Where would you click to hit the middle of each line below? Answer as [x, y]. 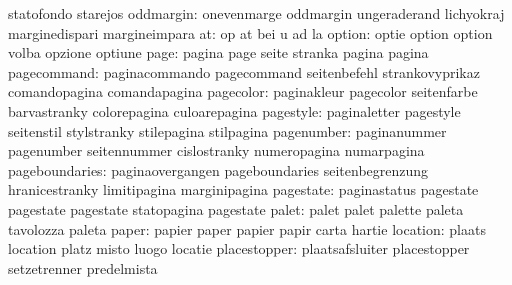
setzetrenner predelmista [83, 267]
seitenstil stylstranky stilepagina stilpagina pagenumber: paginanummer [227, 130]
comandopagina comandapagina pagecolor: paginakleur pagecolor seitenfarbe [243, 91]
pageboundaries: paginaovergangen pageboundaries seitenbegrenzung [218, 169]
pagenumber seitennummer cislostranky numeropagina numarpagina [216, 150]
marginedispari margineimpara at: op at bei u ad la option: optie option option [250, 32]
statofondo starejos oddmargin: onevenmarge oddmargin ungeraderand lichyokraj [256, 13]
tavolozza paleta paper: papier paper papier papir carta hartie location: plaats [247, 228]
